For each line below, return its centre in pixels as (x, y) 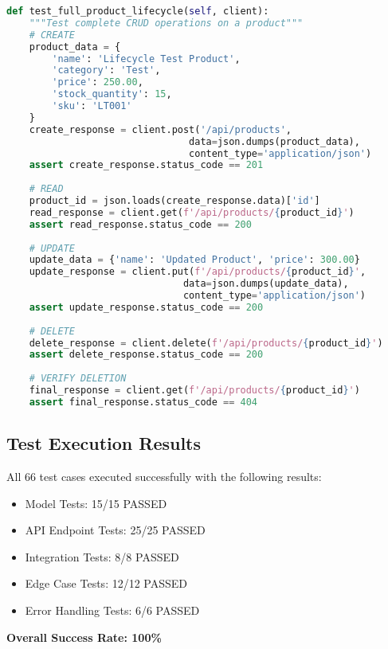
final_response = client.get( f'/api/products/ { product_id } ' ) (194, 390)
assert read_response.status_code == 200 (140, 224)
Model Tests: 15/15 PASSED (96, 503)
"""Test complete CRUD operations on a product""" (166, 23)
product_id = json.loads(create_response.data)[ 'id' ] (174, 201)
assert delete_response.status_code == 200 (146, 355)
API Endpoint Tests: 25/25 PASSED (115, 530)
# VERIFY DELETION (78, 379)
